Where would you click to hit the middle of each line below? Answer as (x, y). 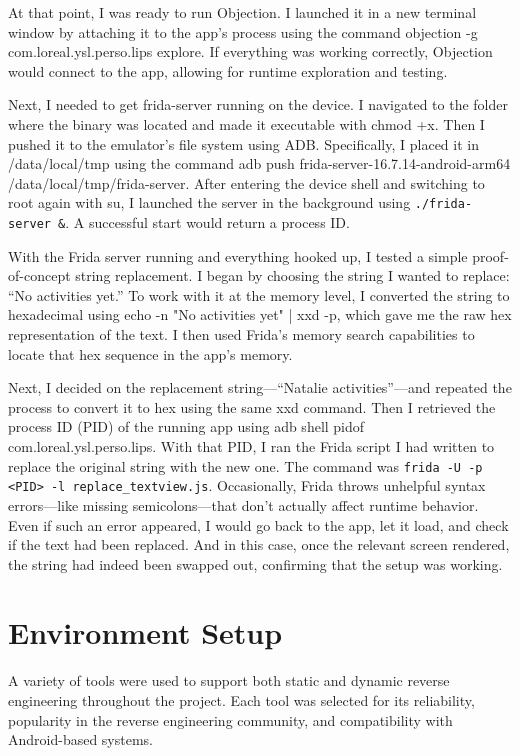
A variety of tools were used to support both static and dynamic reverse (229, 680)
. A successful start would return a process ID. (207, 222)
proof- (490, 255)
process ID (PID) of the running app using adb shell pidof (186, 426)
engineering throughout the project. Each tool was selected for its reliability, (241, 700)
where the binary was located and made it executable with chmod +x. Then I (246, 123)
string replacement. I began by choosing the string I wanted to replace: (292, 275)
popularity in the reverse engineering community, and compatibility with (230, 719)
